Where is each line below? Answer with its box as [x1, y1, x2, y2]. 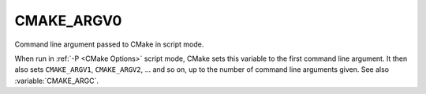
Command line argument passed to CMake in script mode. [14, 39, 204, 49]
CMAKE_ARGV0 [14, 12, 122, 29]
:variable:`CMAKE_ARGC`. [14, 76, 99, 85]
